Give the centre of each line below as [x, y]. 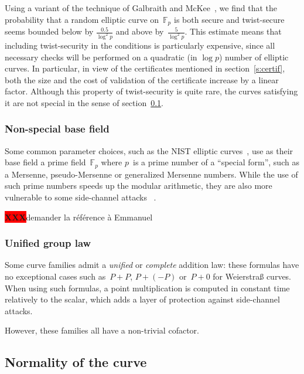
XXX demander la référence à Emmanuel [79, 217]
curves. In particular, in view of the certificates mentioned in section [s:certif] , [145, 68]
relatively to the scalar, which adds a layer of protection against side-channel [142, 299]
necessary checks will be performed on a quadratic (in [101, 57]
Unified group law [48, 243]
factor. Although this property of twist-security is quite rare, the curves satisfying [151, 91]
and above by [140, 31]
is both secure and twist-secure [229, 19]
